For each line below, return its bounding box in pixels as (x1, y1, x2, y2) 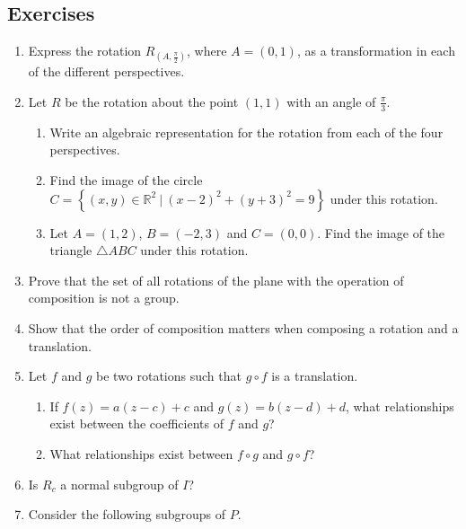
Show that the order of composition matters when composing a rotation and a (28, 318, 459, 337)
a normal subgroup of (60, 474, 179, 493)
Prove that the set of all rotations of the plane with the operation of (28, 270, 404, 289)
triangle (49, 241, 92, 260)
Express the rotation (28, 41, 142, 60)
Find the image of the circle (49, 171, 203, 189)
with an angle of (286, 92, 376, 110)
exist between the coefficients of (49, 414, 224, 433)
